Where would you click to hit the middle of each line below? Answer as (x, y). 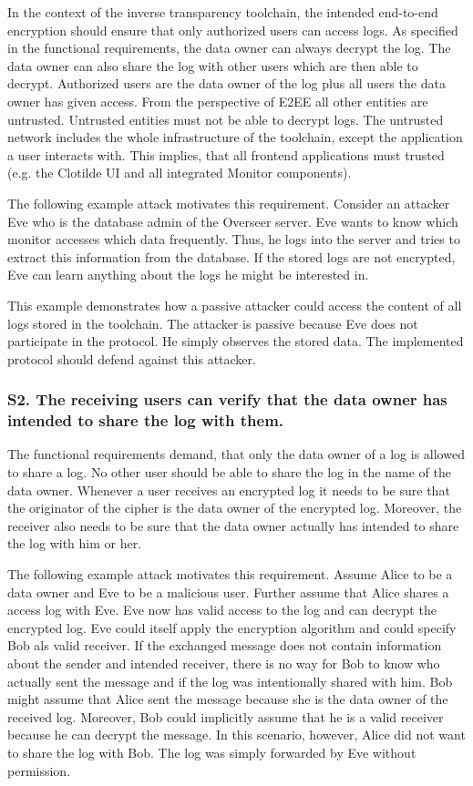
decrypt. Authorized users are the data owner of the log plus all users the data (226, 83)
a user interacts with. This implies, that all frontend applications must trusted (226, 154)
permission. (39, 770)
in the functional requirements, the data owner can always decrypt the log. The (229, 48)
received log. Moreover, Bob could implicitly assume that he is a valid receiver (226, 716)
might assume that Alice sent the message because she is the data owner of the (228, 699)
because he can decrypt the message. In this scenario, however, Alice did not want (236, 735)
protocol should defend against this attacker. (132, 358)
